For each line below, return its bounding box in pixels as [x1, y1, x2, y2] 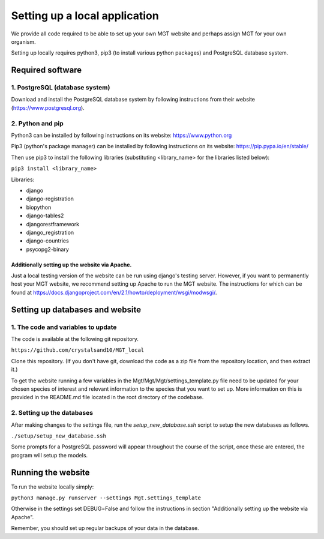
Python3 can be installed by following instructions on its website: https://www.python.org [11, 132, 232, 139]
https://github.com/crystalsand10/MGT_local [11, 347, 145, 354]
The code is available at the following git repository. [11, 336, 139, 343]
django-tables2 [26, 212, 64, 219]
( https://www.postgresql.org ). [11, 104, 85, 111]
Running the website [11, 467, 90, 477]
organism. [11, 38, 36, 45]
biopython [26, 203, 52, 211]
